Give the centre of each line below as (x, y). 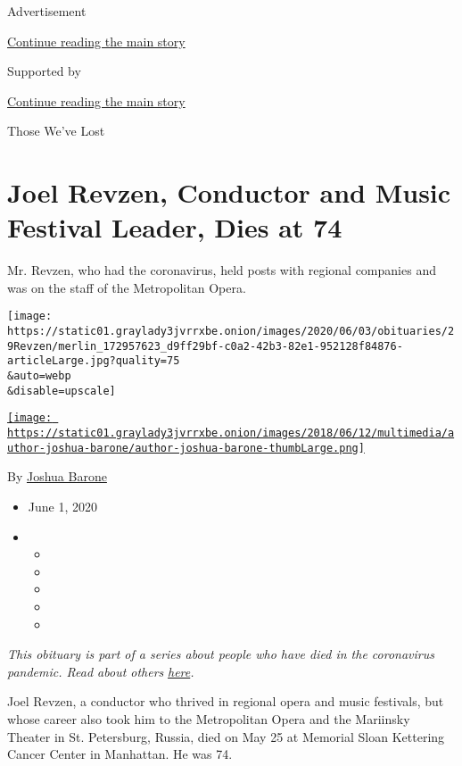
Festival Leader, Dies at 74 (175, 227)
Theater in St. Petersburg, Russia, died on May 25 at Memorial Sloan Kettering (226, 736)
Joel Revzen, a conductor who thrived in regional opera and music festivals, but (226, 701)
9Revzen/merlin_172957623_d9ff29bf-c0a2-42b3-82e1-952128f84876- (205, 346)
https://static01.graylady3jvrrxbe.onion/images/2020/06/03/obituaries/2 (231, 332)
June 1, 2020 (62, 506)
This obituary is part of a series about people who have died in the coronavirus (221, 654)
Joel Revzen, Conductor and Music (229, 192)
